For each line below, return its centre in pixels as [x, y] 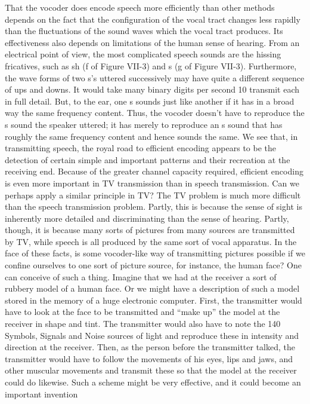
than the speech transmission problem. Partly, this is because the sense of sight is [154, 206]
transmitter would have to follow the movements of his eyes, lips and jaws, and [149, 358]
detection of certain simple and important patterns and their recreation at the [148, 159]
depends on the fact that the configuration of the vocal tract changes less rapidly [153, 19]
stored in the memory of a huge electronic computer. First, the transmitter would [154, 300]
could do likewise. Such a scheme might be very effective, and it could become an [153, 382]
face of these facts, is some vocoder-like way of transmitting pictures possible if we [155, 253]
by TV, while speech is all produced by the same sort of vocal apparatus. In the [151, 241]
